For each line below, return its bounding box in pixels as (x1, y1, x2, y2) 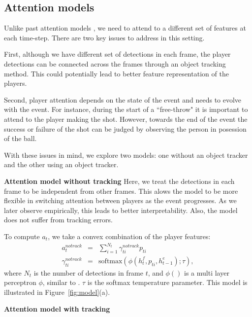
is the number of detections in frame (33, 267, 144, 278)
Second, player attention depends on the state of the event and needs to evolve (4, 94, 242, 105)
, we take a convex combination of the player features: (48, 231, 211, 241)
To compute (4, 231, 40, 241)
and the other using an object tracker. (4, 159, 119, 170)
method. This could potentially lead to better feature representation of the (4, 68, 229, 78)
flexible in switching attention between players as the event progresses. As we (4, 195, 237, 206)
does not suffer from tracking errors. (4, 214, 113, 225)
